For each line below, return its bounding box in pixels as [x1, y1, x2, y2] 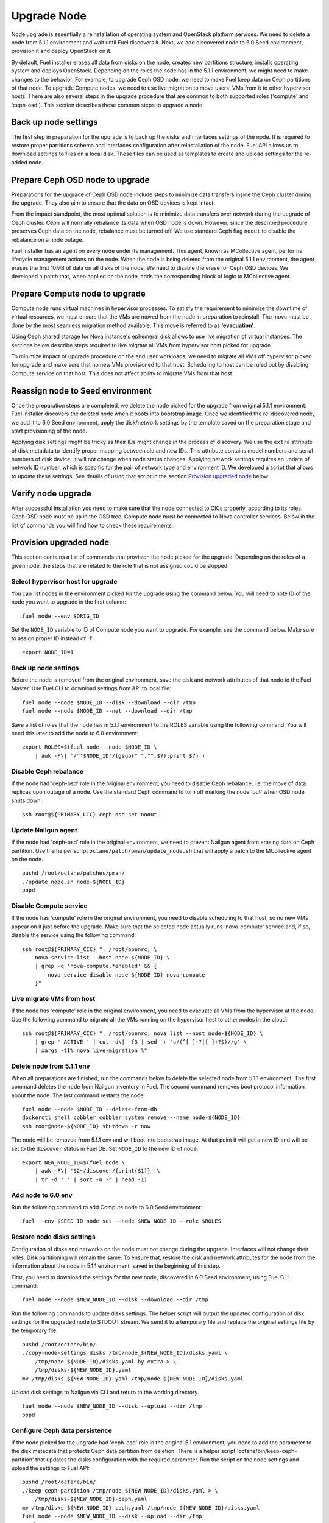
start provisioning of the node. [11, 427, 88, 434]
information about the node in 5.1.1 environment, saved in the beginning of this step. [11, 1262, 221, 1270]
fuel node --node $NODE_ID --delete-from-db [22, 1106, 158, 1113]
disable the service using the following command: [11, 931, 136, 939]
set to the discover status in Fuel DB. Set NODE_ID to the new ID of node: [11, 1145, 199, 1152]
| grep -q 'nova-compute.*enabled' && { [34, 963, 158, 970]
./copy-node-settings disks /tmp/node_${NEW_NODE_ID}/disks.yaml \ [22, 1349, 228, 1357]
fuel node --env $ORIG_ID [22, 612, 100, 620]
